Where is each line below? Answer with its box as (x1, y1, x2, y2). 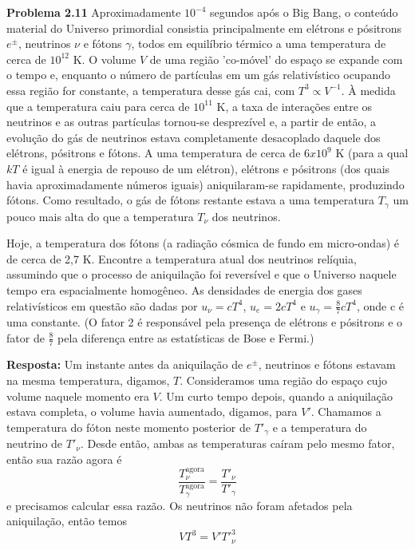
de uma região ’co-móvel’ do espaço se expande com (149, 50, 403, 67)
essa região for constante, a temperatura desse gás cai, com (6, 81, 295, 98)
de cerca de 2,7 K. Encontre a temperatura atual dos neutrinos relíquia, (6, 250, 357, 267)
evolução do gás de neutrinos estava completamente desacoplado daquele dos (6, 129, 381, 145)
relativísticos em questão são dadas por (6, 297, 198, 314)
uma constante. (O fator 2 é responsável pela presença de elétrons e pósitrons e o (6, 314, 403, 330)
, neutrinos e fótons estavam (258, 356, 396, 373)
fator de (6, 329, 45, 346)
